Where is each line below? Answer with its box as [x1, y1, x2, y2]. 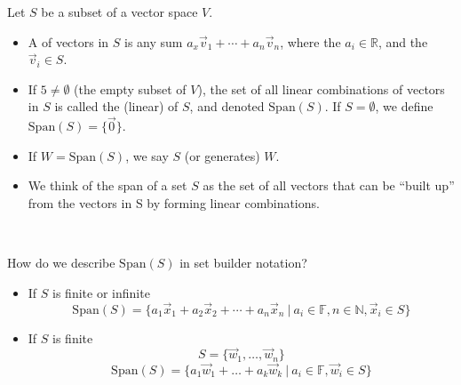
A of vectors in [28, 32, 109, 51]
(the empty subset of [74, 79, 187, 98]
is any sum [124, 32, 183, 51]
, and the [378, 32, 428, 51]
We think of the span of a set [28, 176, 187, 195]
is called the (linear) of [54, 97, 179, 116]
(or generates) [184, 146, 260, 164]
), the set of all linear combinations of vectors [197, 79, 445, 98]
